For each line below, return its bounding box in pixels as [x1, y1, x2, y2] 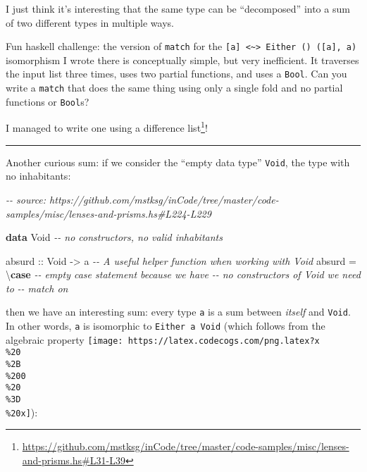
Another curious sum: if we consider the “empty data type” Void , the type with [6, 154, 350, 169]
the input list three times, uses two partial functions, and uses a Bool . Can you [6, 66, 347, 81]
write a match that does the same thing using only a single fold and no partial [6, 80, 343, 95]
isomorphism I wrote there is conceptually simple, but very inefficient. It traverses [6, 52, 359, 67]
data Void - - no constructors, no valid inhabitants [6, 230, 223, 244]
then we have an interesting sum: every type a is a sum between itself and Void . [6, 304, 351, 319]
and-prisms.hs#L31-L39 [22, 452, 125, 467]
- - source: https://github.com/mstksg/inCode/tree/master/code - [6, 192, 279, 206]
